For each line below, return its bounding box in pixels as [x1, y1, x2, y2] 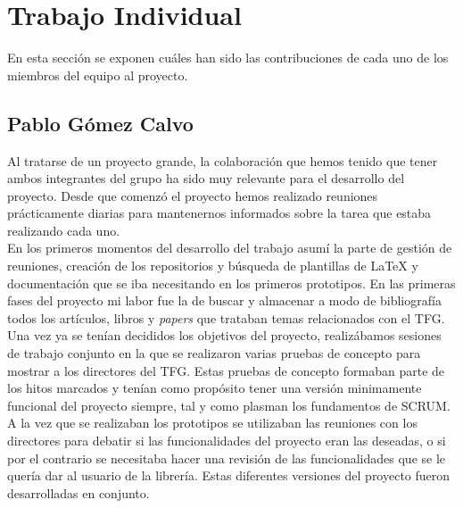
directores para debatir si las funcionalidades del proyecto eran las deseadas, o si [7, 431, 446, 450]
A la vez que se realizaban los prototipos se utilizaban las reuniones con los [7, 413, 418, 432]
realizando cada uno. [7, 221, 120, 239]
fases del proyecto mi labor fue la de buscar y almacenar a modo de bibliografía [7, 291, 442, 310]
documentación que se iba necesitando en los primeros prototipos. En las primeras [7, 273, 456, 292]
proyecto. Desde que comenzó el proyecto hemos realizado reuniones [7, 186, 378, 204]
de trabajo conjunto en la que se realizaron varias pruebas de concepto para [7, 344, 421, 362]
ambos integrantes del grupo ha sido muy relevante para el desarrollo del [7, 169, 405, 187]
